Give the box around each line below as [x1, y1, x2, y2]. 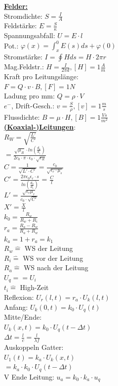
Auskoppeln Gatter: [4, 341, 64, 352]
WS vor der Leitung [23, 252, 83, 263]
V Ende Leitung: [4, 371, 54, 382]
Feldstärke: [4, 20, 37, 31]
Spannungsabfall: [4, 30, 55, 41]
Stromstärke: [4, 51, 42, 62]
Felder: [4, 1, 28, 11]
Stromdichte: [4, 10, 42, 21]
